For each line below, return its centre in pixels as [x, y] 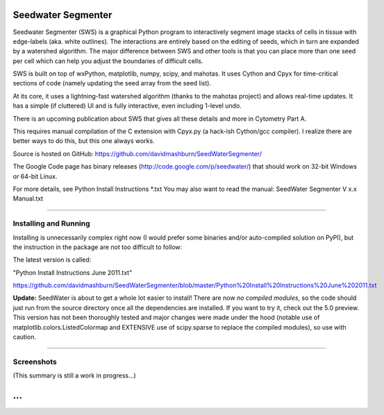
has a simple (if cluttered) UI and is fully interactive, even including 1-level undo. [127, 106]
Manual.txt [28, 198]
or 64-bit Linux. [35, 176]
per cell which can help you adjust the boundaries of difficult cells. [108, 61]
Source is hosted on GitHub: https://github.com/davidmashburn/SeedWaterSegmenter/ [137, 153]
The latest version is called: [52, 260]
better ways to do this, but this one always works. [84, 141]
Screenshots [35, 362]
